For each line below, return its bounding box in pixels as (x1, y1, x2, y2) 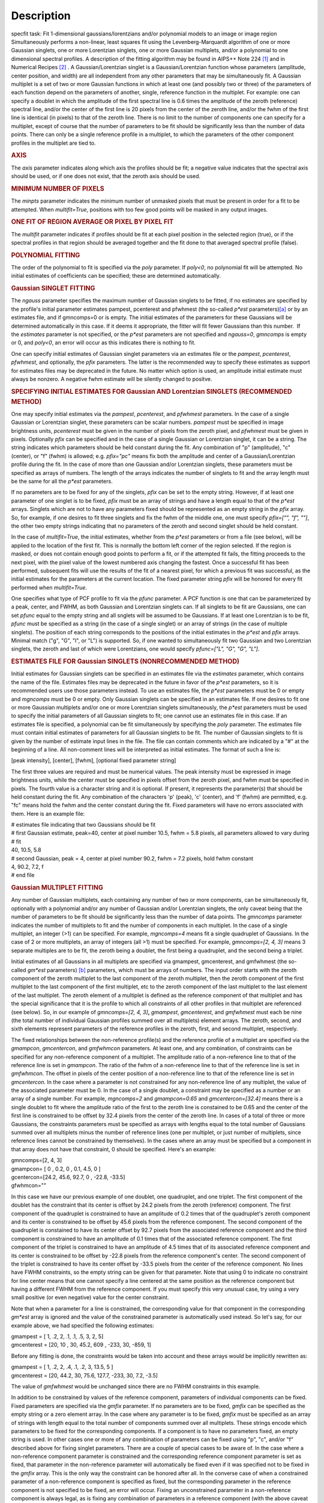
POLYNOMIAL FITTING (11, 251, 80, 259)
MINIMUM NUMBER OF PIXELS (11, 184, 104, 192)
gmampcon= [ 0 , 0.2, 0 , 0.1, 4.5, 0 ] (11, 1165, 101, 1172)
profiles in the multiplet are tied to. (11, 139, 96, 147)
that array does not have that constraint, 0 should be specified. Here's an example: (11, 1145, 216, 1153)
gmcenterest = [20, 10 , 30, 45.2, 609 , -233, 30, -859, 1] (11, 1341, 151, 1348)
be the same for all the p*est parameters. (11, 477, 113, 485)
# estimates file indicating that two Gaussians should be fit (11, 821, 156, 828)
